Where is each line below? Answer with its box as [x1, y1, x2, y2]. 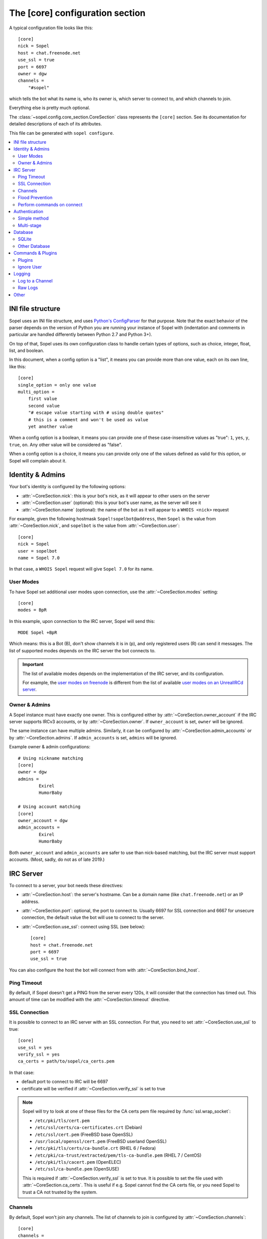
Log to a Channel [18, 278, 53, 283]
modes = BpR [18, 607, 47, 613]
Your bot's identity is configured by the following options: [9, 484, 126, 490]
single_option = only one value [18, 382, 96, 388]
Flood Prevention [18, 195, 53, 201]
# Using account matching [18, 804, 81, 810]
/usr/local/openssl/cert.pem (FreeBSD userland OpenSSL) [35, 1138, 167, 1144]
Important [22, 662, 44, 668]
